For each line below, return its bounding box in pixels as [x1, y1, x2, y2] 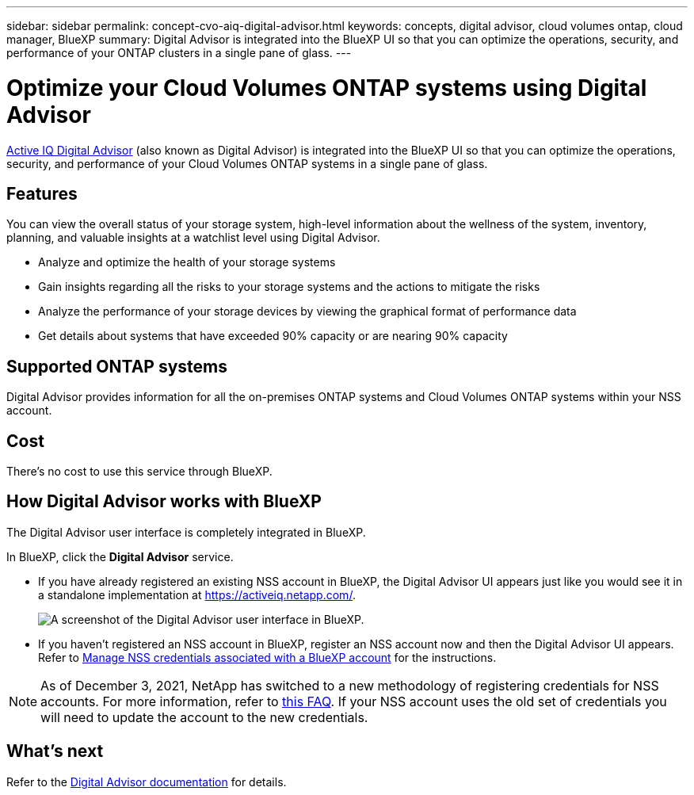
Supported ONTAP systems [6, 356, 228, 376]
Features [6, 183, 78, 204]
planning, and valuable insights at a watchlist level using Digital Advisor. [6, 231, 380, 245]
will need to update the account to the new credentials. [40, 709, 368, 725]
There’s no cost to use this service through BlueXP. [6, 464, 273, 479]
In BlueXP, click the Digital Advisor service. [6, 549, 234, 564]
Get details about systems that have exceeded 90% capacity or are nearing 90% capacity [38, 329, 508, 343]
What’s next [6, 741, 104, 762]
